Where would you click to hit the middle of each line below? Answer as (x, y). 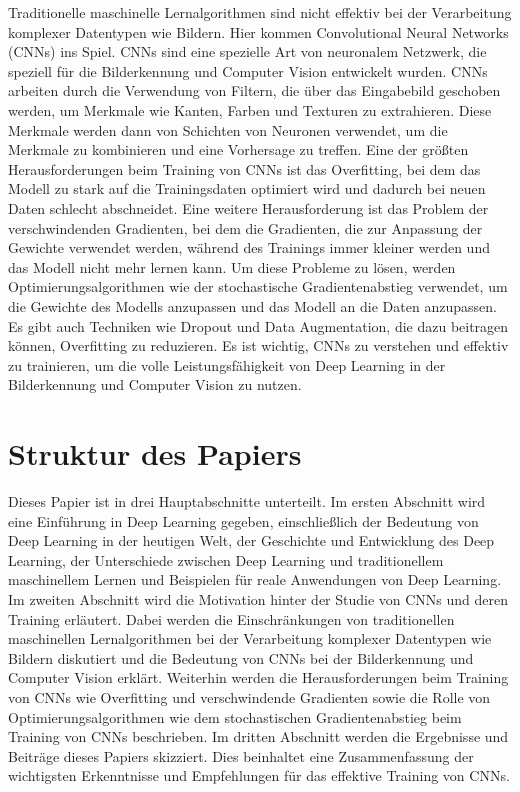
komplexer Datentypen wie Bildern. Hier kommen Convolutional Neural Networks (258, 31)
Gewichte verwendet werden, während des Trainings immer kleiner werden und (249, 247)
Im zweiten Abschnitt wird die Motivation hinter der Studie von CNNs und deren (258, 598)
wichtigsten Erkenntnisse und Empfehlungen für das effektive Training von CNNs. (259, 775)
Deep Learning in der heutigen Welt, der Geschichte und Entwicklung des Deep (251, 540)
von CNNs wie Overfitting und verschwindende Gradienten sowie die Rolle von (249, 696)
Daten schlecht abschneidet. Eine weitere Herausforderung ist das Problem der (248, 207)
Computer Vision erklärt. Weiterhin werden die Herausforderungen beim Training (258, 677)
